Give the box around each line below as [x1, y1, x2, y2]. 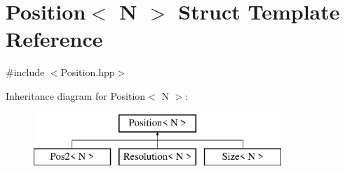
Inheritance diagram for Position [6, 88, 146, 103]
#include [6, 65, 45, 80]
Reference [6, 24, 103, 53]
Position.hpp [60, 65, 115, 80]
